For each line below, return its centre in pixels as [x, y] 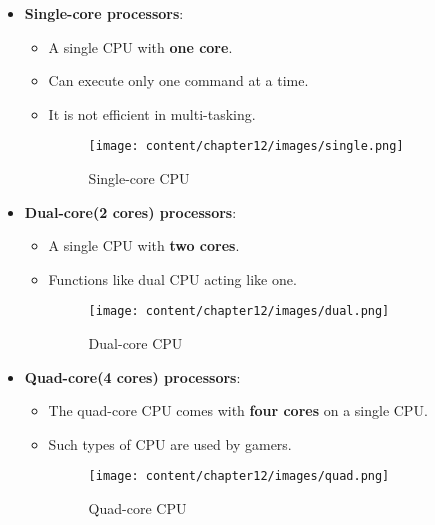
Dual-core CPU [135, 343]
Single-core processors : [104, 13]
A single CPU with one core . [140, 46]
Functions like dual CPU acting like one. [172, 278]
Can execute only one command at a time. [178, 80]
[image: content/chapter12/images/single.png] [246, 146]
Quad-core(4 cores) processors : [132, 376]
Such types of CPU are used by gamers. [170, 443]
